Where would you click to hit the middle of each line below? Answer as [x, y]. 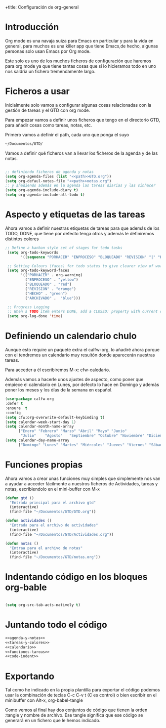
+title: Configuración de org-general [42, 7]
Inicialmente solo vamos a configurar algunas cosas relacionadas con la [78, 105]
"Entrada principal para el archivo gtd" [53, 503]
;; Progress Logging [28, 307]
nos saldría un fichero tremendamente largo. [50, 71]
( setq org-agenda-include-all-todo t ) [45, 195]
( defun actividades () [28, 521]
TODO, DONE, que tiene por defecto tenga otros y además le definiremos [80, 233]
